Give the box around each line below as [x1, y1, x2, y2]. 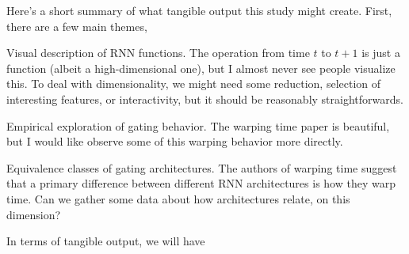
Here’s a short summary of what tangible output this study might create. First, [6, 2, 392, 18]
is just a [361, 44, 400, 61]
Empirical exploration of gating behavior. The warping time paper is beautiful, [6, 117, 390, 134]
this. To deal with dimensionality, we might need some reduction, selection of [6, 75, 381, 92]
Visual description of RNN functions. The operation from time [6, 44, 310, 61]
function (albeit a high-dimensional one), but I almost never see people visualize [6, 59, 396, 76]
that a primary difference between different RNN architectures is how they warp [6, 175, 396, 191]
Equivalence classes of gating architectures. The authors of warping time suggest [6, 159, 397, 176]
